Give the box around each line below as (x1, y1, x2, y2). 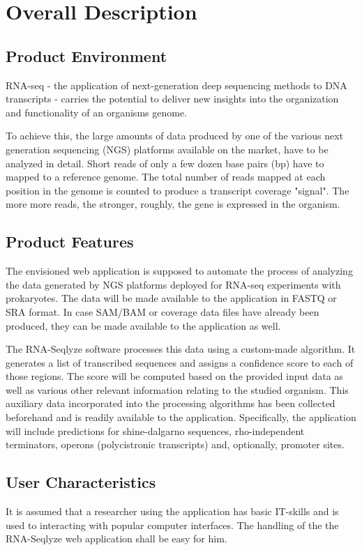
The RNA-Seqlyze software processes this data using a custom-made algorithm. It (6, 342, 356, 356)
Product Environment (6, 45, 167, 66)
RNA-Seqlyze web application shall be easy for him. (6, 531, 227, 546)
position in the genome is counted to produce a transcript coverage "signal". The (6, 183, 349, 197)
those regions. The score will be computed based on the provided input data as (6, 369, 343, 383)
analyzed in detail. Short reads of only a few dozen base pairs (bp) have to (6, 155, 324, 170)
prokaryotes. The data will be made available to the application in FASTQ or (6, 291, 337, 305)
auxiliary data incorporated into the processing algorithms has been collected (6, 396, 335, 411)
